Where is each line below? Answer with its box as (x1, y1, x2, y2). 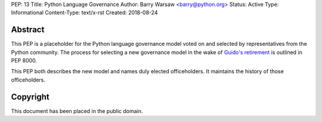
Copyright (11, 92, 50, 102)
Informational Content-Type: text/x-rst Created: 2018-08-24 (11, 9, 158, 16)
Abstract (11, 24, 45, 35)
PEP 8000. (11, 57, 38, 64)
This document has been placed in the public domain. (11, 107, 143, 114)
